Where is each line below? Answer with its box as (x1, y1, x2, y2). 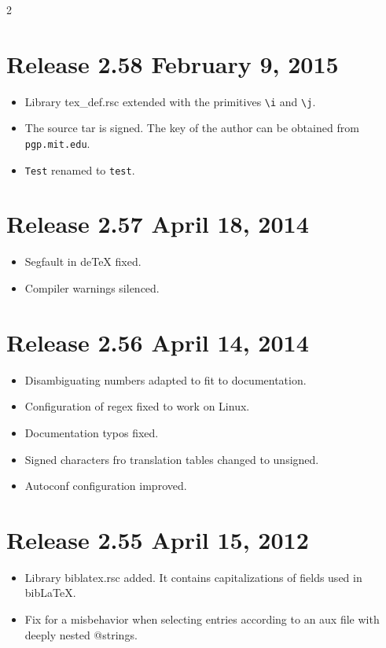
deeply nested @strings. (24, 626, 138, 642)
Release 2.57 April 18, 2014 (6, 208, 309, 240)
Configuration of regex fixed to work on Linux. (24, 398, 250, 414)
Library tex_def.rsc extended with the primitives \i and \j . (24, 93, 316, 109)
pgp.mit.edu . (24, 134, 90, 151)
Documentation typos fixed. (24, 424, 159, 440)
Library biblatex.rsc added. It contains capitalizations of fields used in (24, 569, 362, 585)
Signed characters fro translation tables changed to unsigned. (24, 451, 319, 467)
